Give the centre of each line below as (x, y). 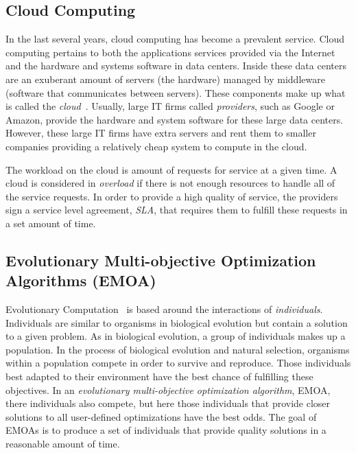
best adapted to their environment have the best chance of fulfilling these (159, 376)
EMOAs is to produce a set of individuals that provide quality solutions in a (166, 430)
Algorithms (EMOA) (81, 280)
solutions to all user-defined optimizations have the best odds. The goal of (161, 416)
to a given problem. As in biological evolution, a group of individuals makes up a (176, 336)
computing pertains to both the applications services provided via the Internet (170, 52)
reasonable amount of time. (63, 444)
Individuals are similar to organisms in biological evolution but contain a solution (177, 322)
